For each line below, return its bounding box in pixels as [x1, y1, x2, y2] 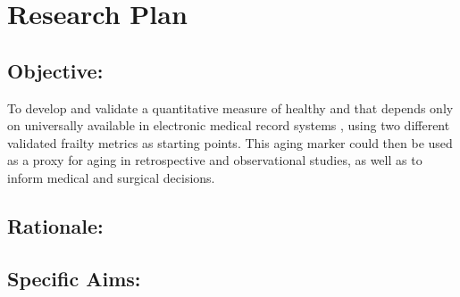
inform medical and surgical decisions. [7, 168, 215, 186]
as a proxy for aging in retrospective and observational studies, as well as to [7, 151, 422, 169]
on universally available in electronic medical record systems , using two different [7, 116, 450, 135]
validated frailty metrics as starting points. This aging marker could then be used [7, 133, 453, 152]
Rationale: [7, 211, 104, 239]
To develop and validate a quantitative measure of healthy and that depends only [7, 98, 454, 117]
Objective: [7, 56, 104, 84]
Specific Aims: [7, 264, 141, 292]
